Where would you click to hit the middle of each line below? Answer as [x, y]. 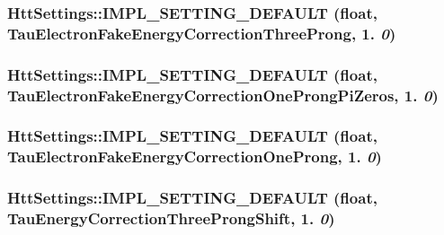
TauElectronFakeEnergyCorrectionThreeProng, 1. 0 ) [202, 33]
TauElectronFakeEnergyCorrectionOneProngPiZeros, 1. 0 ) [223, 95]
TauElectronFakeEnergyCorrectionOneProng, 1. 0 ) [195, 157]
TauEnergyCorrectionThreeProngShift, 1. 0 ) [171, 218]
